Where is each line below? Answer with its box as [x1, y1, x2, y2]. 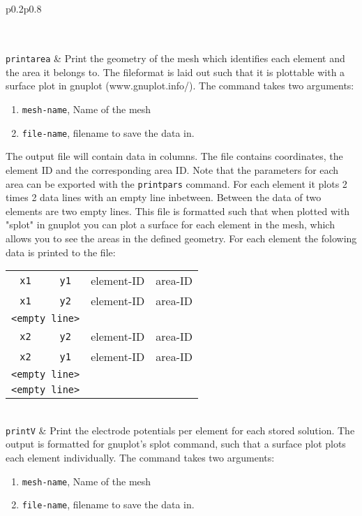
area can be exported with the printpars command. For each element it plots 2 [6, 176, 347, 191]
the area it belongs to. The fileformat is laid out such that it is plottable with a [6, 64, 345, 79]
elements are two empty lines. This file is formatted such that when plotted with [6, 203, 350, 218]
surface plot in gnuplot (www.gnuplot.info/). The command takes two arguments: [6, 78, 354, 93]
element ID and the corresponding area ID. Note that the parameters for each [6, 162, 339, 177]
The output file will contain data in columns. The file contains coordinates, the [6, 149, 343, 163]
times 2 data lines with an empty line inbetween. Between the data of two [6, 190, 322, 205]
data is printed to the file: [6, 244, 116, 259]
